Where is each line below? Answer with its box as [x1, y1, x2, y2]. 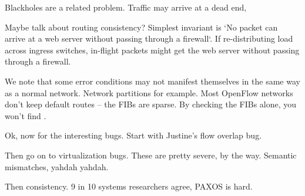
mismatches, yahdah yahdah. [5, 160, 109, 173]
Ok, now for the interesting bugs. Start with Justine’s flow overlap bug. [5, 129, 262, 141]
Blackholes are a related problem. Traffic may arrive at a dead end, [5, 1, 247, 13]
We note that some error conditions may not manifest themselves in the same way [5, 75, 300, 87]
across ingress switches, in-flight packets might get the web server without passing [5, 43, 300, 56]
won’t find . [5, 109, 46, 121]
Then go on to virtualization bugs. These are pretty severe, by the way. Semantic [5, 148, 297, 161]
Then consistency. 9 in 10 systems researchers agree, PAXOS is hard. [5, 180, 253, 192]
